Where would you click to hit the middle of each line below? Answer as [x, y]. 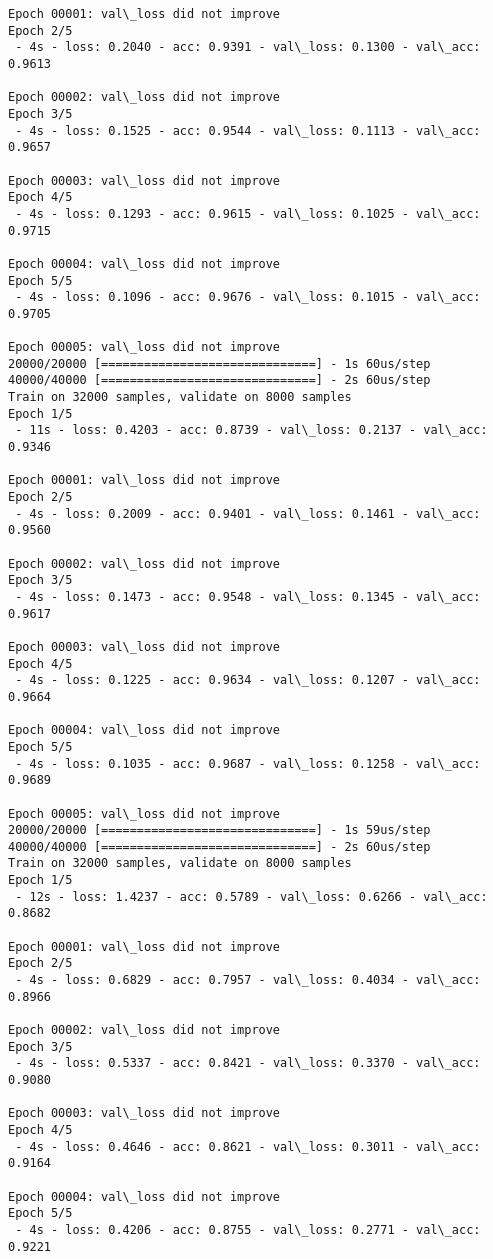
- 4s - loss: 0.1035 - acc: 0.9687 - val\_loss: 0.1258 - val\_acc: [248, 763]
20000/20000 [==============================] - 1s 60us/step [219, 363]
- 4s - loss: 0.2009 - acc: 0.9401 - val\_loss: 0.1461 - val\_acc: [248, 513]
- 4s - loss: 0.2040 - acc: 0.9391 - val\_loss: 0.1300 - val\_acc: [248, 47]
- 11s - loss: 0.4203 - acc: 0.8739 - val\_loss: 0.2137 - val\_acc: [251, 430]
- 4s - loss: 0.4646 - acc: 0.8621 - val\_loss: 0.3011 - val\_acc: [248, 1146]
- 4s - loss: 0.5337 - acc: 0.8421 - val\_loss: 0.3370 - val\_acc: [248, 1063]
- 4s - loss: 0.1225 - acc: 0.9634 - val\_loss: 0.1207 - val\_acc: [248, 680]
